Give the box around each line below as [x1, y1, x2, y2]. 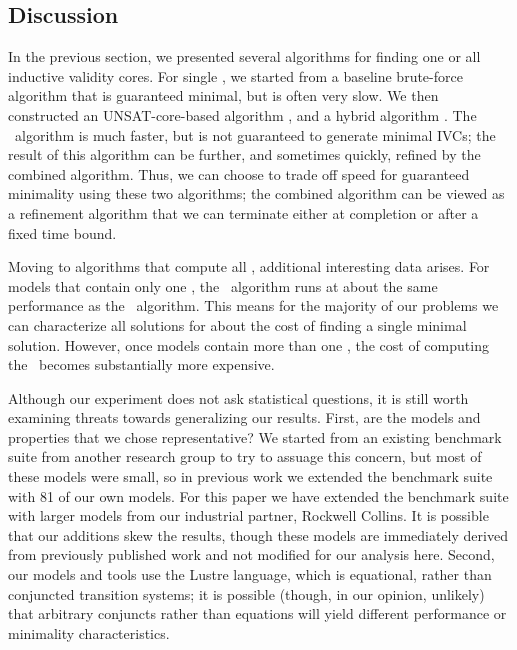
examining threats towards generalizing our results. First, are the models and [8, 407, 481, 428]
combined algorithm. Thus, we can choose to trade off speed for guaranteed [8, 163, 470, 184]
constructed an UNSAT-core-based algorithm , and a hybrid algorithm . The [8, 104, 477, 125]
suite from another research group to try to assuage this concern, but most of [8, 446, 482, 467]
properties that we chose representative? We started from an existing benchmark [8, 426, 502, 447]
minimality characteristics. [8, 622, 170, 643]
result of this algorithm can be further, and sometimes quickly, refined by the [8, 144, 481, 165]
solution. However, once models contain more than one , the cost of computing [8, 334, 489, 355]
